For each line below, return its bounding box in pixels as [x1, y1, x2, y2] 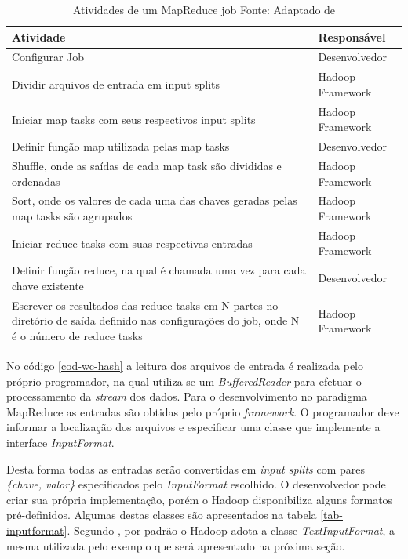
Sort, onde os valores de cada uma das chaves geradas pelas [12, 192, 297, 209]
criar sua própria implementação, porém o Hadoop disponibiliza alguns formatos [6, 491, 393, 507]
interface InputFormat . [6, 434, 115, 450]
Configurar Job [12, 49, 85, 65]
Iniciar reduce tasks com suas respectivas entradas [12, 234, 253, 251]
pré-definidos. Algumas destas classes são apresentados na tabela [6, 506, 317, 523]
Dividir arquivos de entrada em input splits [12, 76, 220, 93]
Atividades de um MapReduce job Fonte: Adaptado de [72, 2, 336, 17]
